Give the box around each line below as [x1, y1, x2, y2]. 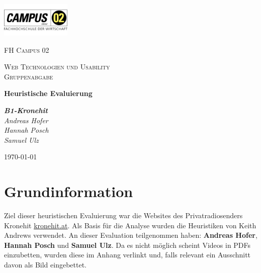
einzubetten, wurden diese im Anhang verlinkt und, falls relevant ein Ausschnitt [4, 249, 251, 260]
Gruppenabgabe [4, 71, 53, 81]
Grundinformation [4, 181, 133, 202]
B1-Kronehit [4, 105, 48, 115]
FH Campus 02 [4, 44, 49, 55]
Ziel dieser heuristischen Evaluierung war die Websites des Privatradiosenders [4, 210, 243, 221]
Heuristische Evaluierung [4, 88, 93, 99]
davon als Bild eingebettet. [4, 259, 86, 270]
